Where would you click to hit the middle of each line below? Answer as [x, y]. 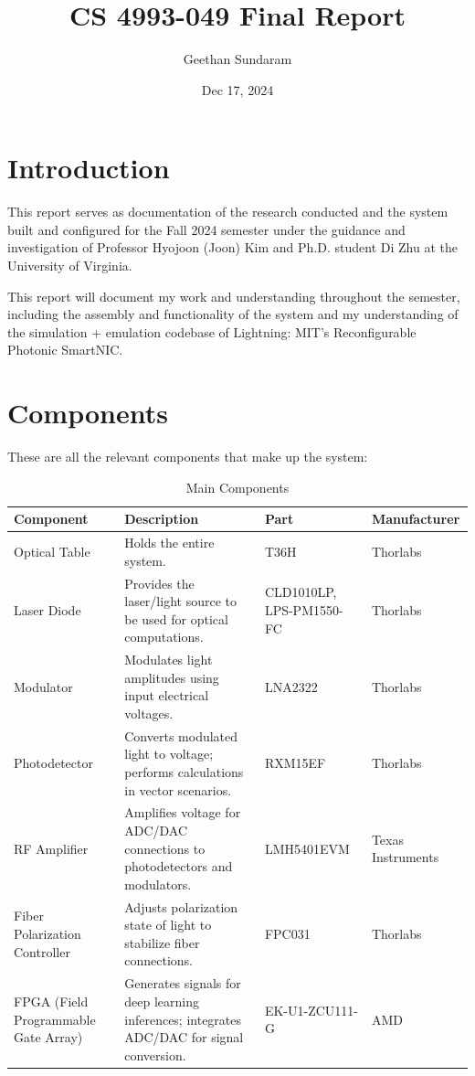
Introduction [89, 168]
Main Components [237, 487]
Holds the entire [169, 543]
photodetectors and [179, 866]
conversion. [155, 1055]
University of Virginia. [70, 266]
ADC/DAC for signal [184, 1037]
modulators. [158, 884]
